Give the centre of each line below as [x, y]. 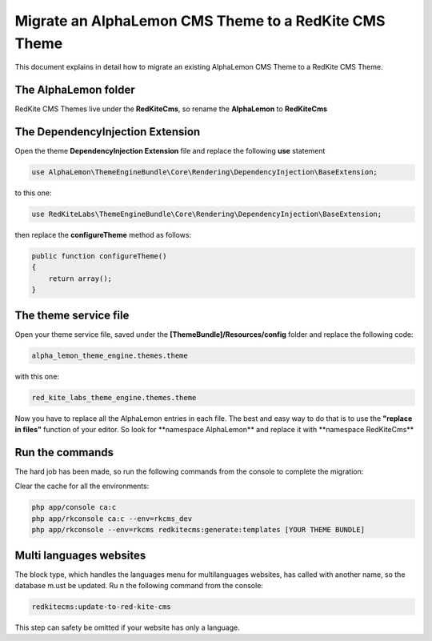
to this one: [33, 193]
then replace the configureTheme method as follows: [103, 235]
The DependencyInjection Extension [108, 132]
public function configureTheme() [99, 256]
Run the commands [64, 452]
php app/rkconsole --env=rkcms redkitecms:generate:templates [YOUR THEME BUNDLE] [198, 530]
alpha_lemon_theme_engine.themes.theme [110, 355]
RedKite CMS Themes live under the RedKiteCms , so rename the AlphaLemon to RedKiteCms [171, 109]
